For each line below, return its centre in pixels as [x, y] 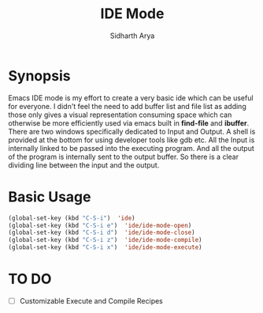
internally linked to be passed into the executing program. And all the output [131, 148]
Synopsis [39, 75]
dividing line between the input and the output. [84, 165]
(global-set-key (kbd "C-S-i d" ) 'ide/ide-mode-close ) [102, 233]
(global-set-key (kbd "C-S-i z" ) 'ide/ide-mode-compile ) [105, 240]
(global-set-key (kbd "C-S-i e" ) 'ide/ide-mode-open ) [100, 225]
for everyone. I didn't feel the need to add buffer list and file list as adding [127, 106]
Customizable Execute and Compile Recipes [91, 300]
